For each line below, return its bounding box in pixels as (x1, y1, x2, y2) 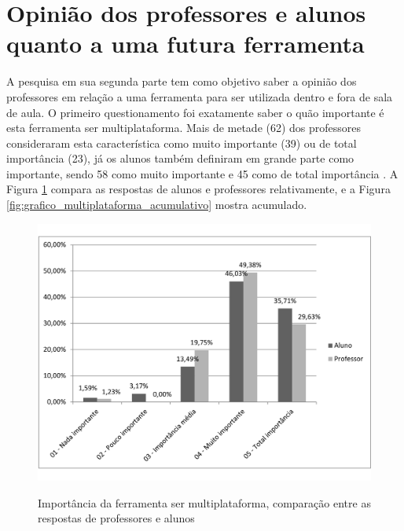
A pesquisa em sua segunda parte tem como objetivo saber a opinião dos (6, 73, 357, 90)
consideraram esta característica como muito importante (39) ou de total (6, 134, 357, 151)
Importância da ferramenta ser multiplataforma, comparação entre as (38, 494, 371, 511)
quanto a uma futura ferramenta (6, 27, 365, 60)
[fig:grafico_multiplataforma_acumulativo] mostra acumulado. (6, 196, 307, 213)
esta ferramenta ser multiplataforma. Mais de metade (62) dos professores (6, 119, 362, 136)
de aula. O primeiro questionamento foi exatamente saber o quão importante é (6, 104, 384, 120)
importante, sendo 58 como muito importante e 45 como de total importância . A (6, 165, 398, 181)
